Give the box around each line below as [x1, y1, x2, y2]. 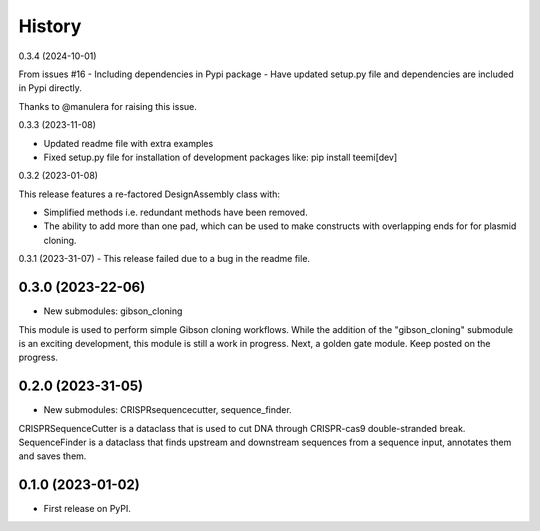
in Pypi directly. [18, 82, 82, 94]
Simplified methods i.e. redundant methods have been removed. [43, 206, 309, 219]
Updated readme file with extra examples [43, 137, 214, 149]
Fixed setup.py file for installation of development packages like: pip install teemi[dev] [43, 151, 398, 163]
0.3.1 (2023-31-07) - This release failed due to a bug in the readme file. [18, 253, 310, 265]
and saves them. [18, 450, 87, 462]
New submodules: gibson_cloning [43, 305, 183, 317]
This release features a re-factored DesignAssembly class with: [18, 188, 280, 200]
